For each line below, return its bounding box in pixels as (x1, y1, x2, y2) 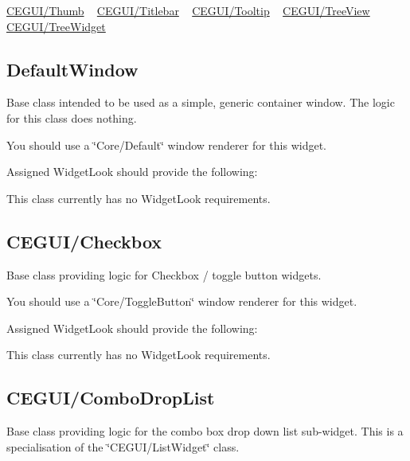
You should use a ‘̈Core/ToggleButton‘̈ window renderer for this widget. (6, 293, 357, 310)
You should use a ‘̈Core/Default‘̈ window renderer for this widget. (6, 136, 326, 153)
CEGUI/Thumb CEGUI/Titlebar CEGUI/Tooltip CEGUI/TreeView (6, 2, 370, 18)
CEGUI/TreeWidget (6, 18, 106, 34)
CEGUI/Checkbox (6, 229, 162, 253)
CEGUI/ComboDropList (6, 385, 215, 410)
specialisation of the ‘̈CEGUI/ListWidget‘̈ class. (6, 438, 240, 455)
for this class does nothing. (6, 109, 137, 126)
